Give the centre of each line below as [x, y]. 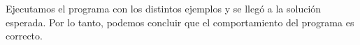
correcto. [24, 36]
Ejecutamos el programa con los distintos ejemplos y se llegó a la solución [164, 8]
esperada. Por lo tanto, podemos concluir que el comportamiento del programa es [180, 22]
